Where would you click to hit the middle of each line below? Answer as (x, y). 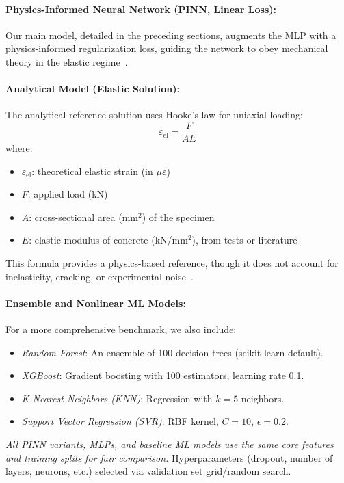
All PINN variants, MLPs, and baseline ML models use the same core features (170, 444)
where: (19, 148)
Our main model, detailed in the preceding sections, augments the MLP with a (171, 35)
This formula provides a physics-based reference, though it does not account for (172, 263)
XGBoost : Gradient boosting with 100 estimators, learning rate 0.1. (163, 375)
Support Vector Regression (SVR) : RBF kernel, (120, 421)
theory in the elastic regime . (67, 61)
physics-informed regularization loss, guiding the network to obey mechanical (167, 48)
